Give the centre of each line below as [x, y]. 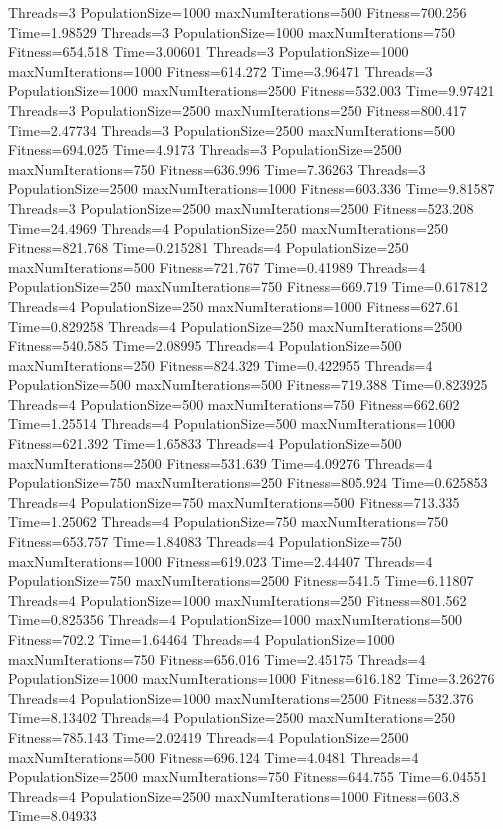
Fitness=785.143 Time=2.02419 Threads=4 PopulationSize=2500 [208, 736]
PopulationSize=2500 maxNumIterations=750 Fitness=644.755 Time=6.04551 [248, 776]
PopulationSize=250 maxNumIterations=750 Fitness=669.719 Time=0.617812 [248, 286]
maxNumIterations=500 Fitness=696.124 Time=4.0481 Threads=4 [213, 756]
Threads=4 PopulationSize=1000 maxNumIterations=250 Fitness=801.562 [237, 599]
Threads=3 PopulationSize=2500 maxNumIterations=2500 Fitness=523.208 [241, 207]
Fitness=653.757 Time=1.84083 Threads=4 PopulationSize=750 [205, 541]
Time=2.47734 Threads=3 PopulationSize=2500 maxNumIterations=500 [231, 129]
